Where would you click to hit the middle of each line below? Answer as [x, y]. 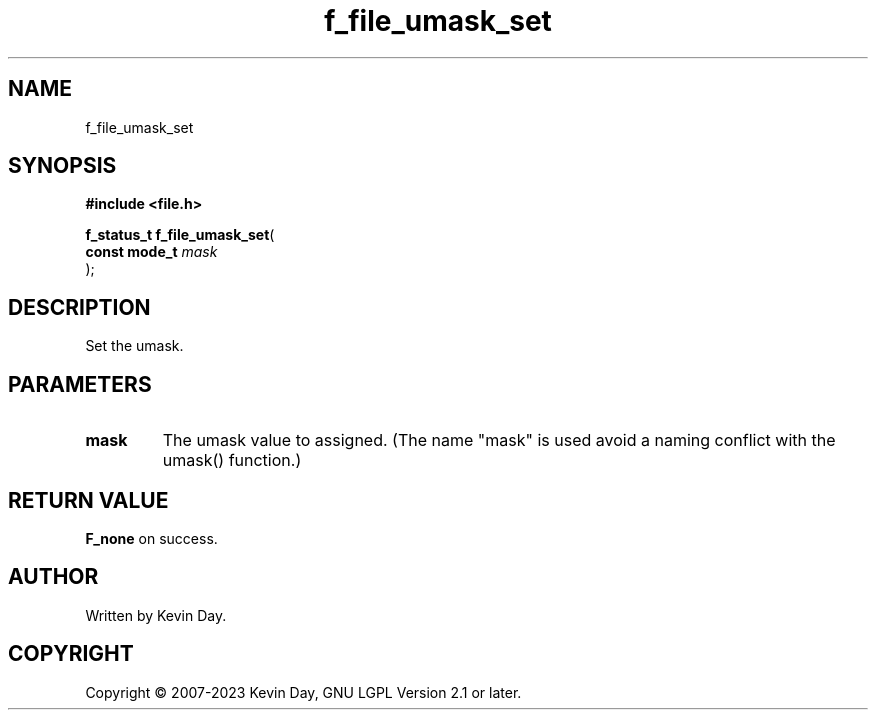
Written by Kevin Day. [156, 615]
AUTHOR [53, 577]
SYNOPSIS [62, 166]
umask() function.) [232, 460]
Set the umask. [134, 346]
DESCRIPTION [79, 307]
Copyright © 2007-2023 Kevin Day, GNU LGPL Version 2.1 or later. [303, 692]
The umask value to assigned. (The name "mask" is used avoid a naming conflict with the [499, 440]
